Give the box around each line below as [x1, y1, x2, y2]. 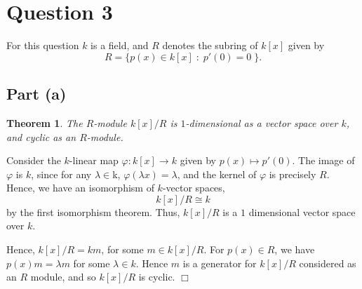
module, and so [30, 269, 96, 284]
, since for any [31, 166, 92, 181]
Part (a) [6, 83, 67, 105]
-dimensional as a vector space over [185, 115, 338, 130]
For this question [6, 38, 79, 53]
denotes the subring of [162, 38, 258, 53]
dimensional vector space [248, 204, 356, 219]
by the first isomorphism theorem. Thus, [6, 204, 180, 219]
